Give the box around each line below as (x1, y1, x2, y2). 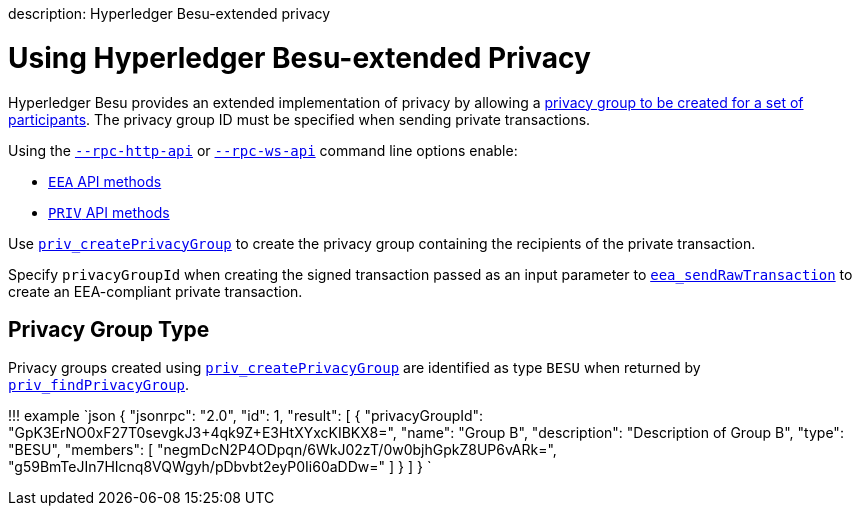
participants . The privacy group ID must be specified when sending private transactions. (8, 110, 591, 128)
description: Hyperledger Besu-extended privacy (8, 5, 331, 22)
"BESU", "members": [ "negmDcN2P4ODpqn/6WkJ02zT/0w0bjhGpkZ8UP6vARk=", (8, 441, 557, 459)
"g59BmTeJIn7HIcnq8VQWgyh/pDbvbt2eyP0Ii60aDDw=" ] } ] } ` (8, 458, 432, 476)
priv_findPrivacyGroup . (8, 376, 190, 394)
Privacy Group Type (8, 316, 210, 342)
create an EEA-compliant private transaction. (8, 282, 303, 300)
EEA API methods (48, 172, 162, 190)
